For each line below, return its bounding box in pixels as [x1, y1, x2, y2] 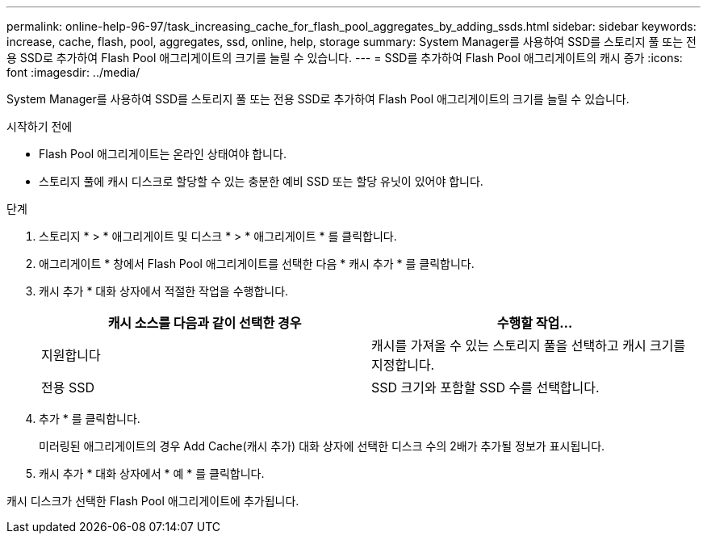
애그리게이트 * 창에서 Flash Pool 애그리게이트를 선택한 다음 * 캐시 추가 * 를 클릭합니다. [39, 257, 475, 270]
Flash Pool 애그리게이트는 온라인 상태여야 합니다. [39, 147, 287, 161]
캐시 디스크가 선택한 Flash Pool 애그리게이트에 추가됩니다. [6, 494, 299, 508]
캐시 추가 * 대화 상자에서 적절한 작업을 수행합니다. [39, 284, 289, 298]
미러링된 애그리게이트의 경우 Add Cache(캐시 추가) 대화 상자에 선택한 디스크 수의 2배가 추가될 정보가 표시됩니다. [39, 439, 605, 453]
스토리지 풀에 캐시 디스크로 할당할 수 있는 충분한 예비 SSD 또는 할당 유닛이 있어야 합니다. [39, 174, 483, 188]
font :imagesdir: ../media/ [6, 65, 140, 79]
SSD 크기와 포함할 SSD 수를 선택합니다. [371, 379, 600, 396]
